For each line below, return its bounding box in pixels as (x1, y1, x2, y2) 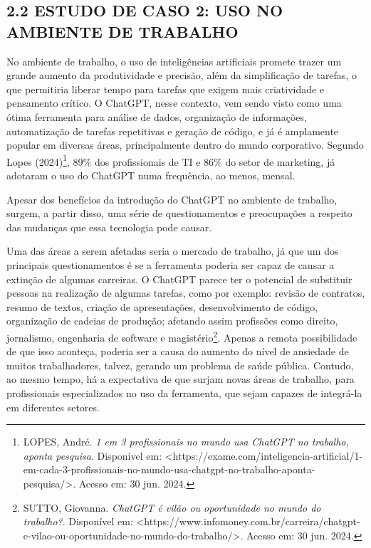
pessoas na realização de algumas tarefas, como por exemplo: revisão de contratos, (6, 285, 365, 300)
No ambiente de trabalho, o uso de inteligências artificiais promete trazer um (6, 53, 342, 68)
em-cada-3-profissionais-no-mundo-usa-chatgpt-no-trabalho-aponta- (23, 462, 315, 477)
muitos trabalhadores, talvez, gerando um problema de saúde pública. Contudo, (6, 357, 354, 372)
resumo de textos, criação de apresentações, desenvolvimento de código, (6, 299, 318, 314)
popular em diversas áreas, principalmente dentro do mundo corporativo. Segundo (6, 137, 364, 152)
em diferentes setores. (6, 399, 100, 414)
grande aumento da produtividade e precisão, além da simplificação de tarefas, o (6, 68, 357, 83)
